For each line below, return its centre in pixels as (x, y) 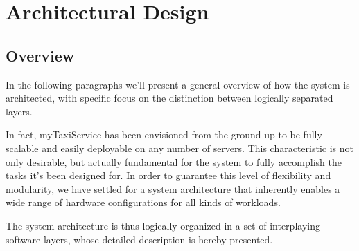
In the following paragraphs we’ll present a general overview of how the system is (178, 84)
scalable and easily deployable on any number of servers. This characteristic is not (179, 148)
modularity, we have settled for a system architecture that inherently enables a (173, 188)
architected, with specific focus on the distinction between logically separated (169, 98)
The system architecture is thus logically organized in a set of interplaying (163, 225)
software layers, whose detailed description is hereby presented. (139, 239)
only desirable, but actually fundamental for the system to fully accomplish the (174, 161)
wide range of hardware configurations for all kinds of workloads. (143, 202)
